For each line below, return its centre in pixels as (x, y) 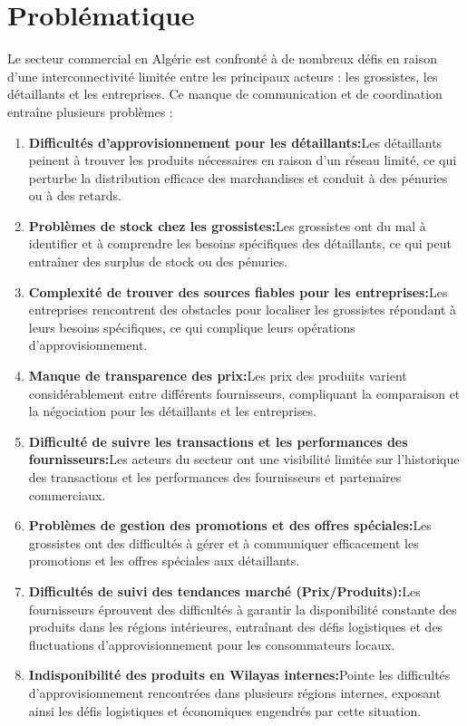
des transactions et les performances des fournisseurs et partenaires (215, 477)
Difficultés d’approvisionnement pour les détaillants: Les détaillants (235, 142)
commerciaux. (67, 494)
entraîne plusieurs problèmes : (90, 111)
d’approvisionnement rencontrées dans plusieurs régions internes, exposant (235, 692)
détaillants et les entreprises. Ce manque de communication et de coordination (225, 94)
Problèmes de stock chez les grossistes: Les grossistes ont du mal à (227, 225)
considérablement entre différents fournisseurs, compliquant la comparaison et (244, 393)
